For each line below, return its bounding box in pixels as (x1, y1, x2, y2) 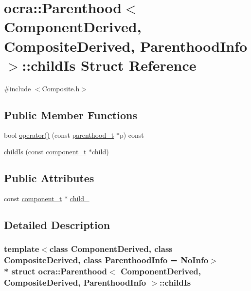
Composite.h (42, 83, 80, 93)
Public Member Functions (4, 107, 137, 122)
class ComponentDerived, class (49, 243, 173, 255)
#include (4, 83, 31, 93)
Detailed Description (4, 217, 110, 232)
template (4, 243, 39, 255)
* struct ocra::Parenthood (4, 265, 108, 277)
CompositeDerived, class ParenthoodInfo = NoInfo (4, 254, 209, 266)
